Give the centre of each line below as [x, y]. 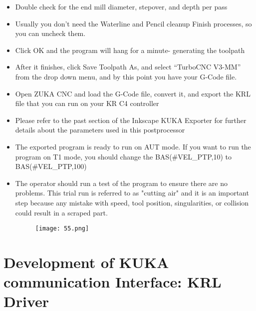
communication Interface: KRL [113, 282]
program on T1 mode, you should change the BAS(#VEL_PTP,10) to [123, 156]
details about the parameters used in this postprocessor [100, 130]
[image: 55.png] [62, 229]
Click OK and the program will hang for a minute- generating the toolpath [130, 50]
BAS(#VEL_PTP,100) [51, 166]
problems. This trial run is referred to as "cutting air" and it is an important [132, 193]
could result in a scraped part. [61, 212]
